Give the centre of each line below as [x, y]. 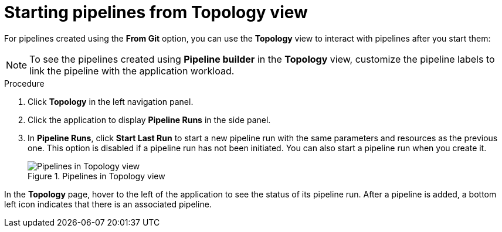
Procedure [24, 83]
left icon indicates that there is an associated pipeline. [108, 204]
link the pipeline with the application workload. [132, 71]
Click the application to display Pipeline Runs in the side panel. [149, 120]
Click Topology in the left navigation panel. [111, 101]
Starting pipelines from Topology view [156, 12]
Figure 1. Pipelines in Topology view [96, 176]
